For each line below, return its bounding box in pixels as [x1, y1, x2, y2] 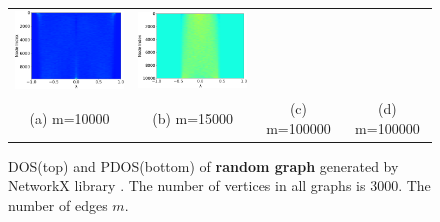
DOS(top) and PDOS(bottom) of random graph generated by [8, 155, 399, 176]
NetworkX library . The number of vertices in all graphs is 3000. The [8, 175, 431, 196]
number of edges [8, 194, 108, 215]
